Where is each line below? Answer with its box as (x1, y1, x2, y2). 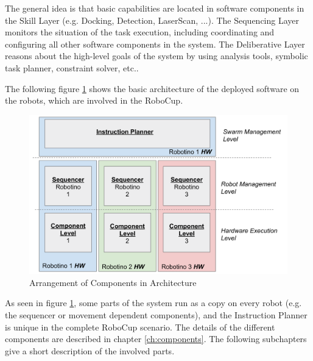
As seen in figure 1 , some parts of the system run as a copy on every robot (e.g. (5, 296, 302, 309)
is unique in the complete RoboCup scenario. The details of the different (5, 320, 275, 333)
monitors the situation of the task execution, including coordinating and (5, 26, 275, 38)
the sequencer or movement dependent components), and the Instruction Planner (5, 308, 308, 321)
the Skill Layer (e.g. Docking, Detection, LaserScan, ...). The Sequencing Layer (5, 13, 299, 26)
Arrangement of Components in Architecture (29, 276, 197, 288)
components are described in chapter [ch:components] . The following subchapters (5, 332, 307, 345)
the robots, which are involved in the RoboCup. (5, 94, 183, 107)
